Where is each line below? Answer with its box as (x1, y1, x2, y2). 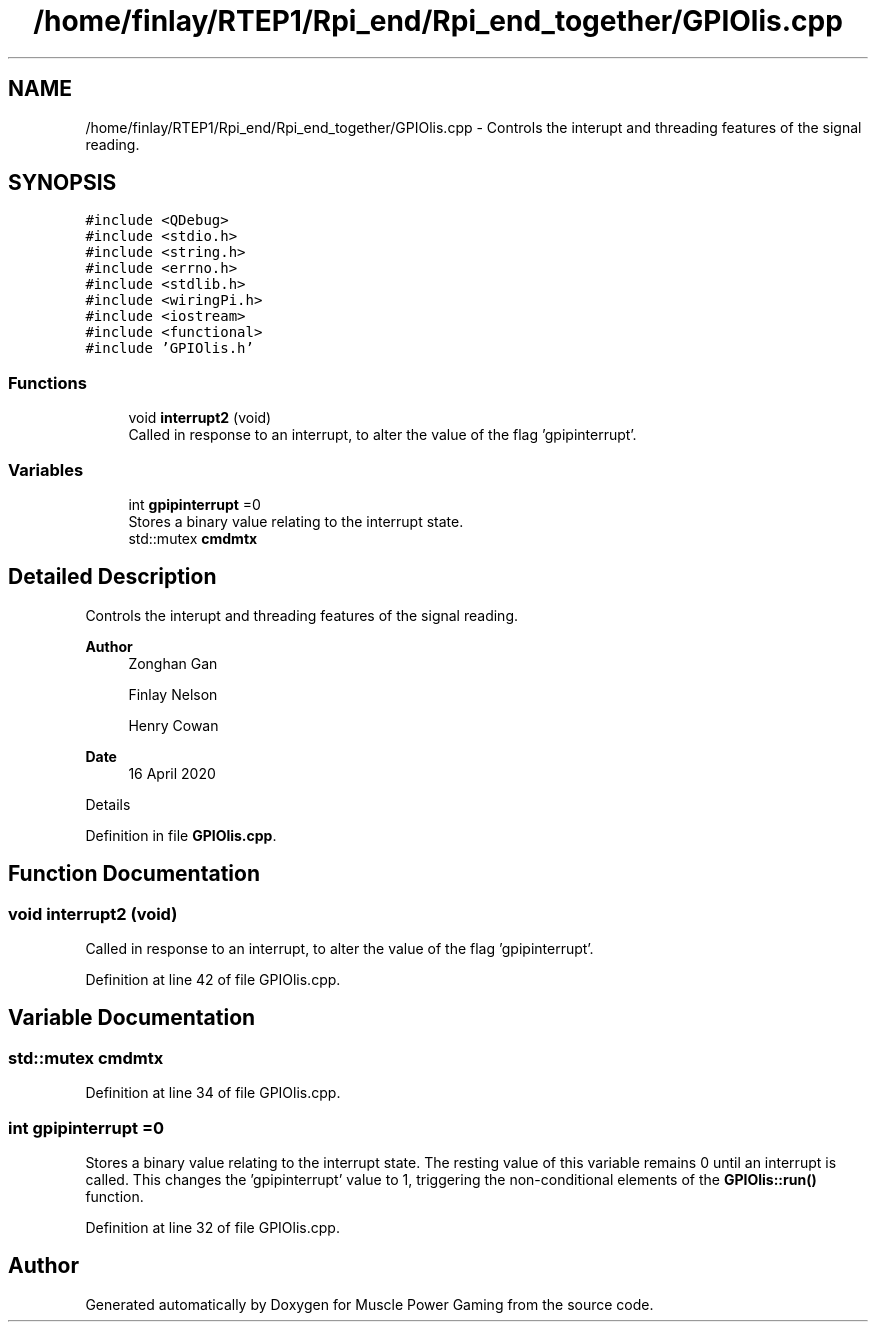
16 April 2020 (128, 764, 216, 782)
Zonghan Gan (128, 654, 218, 672)
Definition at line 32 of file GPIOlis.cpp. (85, 1218, 340, 1236)
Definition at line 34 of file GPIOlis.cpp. (85, 1084, 341, 1102)
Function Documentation (8, 861, 260, 887)
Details (85, 795, 131, 813)
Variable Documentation (8, 1005, 256, 1031)
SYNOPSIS (8, 170, 117, 196)
